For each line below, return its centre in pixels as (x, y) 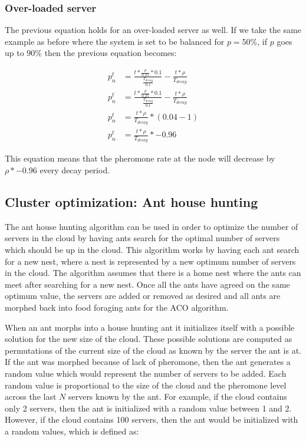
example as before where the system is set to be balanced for (115, 41)
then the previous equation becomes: (111, 53)
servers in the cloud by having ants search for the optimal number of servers (142, 238)
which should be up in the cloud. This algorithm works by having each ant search (152, 250)
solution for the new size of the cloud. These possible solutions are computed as (149, 339)
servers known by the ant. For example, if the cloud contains (177, 396)
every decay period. (75, 170)
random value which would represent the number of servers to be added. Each (146, 373)
